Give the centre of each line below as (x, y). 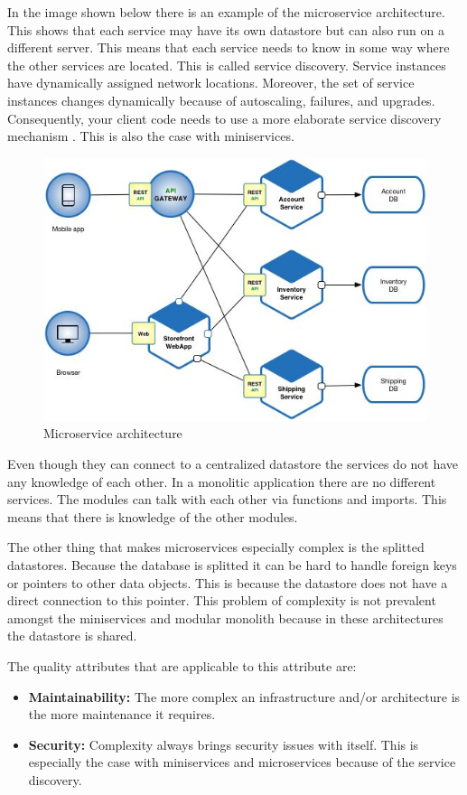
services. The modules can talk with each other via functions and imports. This (227, 499)
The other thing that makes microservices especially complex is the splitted (216, 547)
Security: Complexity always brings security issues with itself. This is (224, 744)
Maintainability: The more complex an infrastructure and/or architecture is (244, 696)
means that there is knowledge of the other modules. (153, 516)
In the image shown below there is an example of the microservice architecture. (226, 12)
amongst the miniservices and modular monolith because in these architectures (225, 617)
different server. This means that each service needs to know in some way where (229, 47)
